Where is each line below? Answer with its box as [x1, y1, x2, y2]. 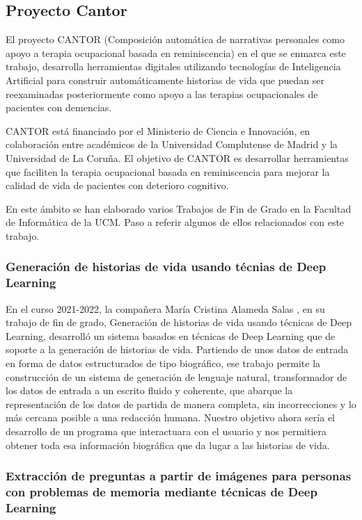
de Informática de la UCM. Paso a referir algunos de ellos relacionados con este [6, 215, 345, 229]
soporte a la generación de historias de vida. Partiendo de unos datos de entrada [6, 342, 349, 357]
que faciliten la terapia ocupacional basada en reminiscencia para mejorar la [6, 164, 330, 179]
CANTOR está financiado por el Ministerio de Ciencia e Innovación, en [6, 123, 310, 138]
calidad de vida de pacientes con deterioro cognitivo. [6, 178, 229, 193]
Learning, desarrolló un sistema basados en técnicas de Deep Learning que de [6, 328, 336, 343]
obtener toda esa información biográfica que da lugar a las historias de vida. [6, 437, 330, 452]
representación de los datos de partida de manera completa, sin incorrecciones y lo [6, 396, 356, 411]
